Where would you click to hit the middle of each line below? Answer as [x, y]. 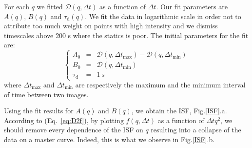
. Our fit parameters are [192, 6]
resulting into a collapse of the [196, 130]
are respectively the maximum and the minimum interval [160, 85]
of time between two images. [46, 94]
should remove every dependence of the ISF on [74, 130]
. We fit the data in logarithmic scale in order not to [163, 16]
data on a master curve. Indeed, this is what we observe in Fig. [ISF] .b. [109, 139]
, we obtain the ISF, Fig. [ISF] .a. [179, 111]
